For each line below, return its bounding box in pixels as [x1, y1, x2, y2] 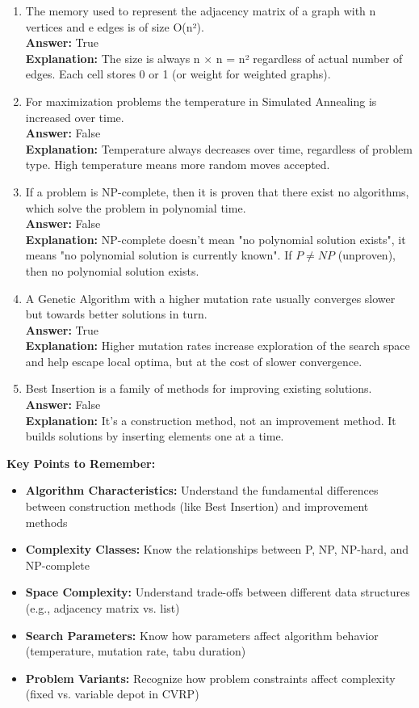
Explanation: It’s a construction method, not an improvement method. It [25, 411, 396, 428]
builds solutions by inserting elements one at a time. [25, 428, 284, 445]
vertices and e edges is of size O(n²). [25, 18, 204, 35]
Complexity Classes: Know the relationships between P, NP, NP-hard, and [25, 541, 409, 558]
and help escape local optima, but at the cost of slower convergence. [25, 352, 362, 369]
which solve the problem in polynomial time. [25, 199, 246, 216]
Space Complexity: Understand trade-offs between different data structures [25, 584, 410, 601]
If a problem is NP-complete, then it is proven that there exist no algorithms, [25, 183, 409, 200]
